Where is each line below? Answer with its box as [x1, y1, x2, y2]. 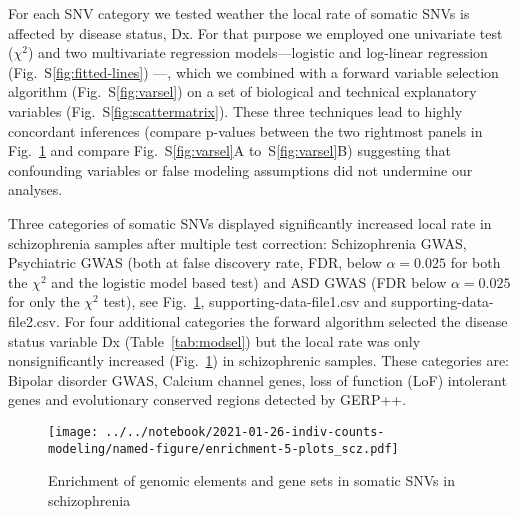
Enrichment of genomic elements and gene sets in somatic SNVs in [48, 470, 455, 491]
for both [450, 252, 501, 273]
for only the [8, 291, 80, 312]
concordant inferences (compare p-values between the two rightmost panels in [8, 120, 483, 141]
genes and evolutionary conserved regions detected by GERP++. [8, 389, 407, 410]
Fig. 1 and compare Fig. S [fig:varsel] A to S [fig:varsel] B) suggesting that [8, 140, 451, 161]
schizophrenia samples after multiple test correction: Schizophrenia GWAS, [8, 232, 467, 253]
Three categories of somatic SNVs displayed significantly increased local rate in [8, 212, 492, 233]
